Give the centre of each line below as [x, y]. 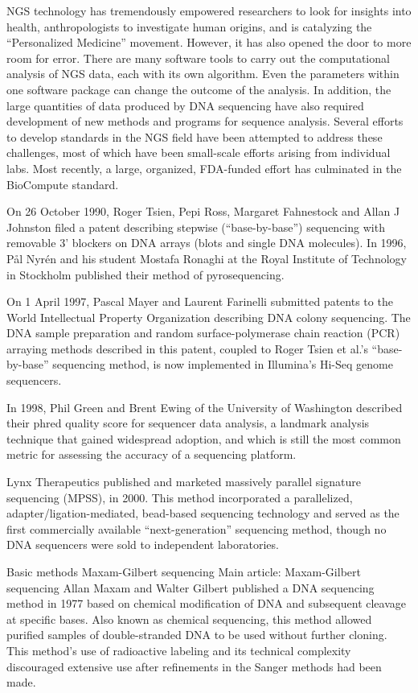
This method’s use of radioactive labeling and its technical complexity [179, 650]
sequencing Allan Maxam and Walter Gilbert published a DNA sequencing [191, 587]
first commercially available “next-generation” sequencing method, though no [197, 528]
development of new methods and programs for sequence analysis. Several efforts [205, 121]
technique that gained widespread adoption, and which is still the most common [204, 438]
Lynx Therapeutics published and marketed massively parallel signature [184, 482]
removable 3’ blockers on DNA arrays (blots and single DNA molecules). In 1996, [207, 243]
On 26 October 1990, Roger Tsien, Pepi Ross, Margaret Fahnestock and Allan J [203, 211]
